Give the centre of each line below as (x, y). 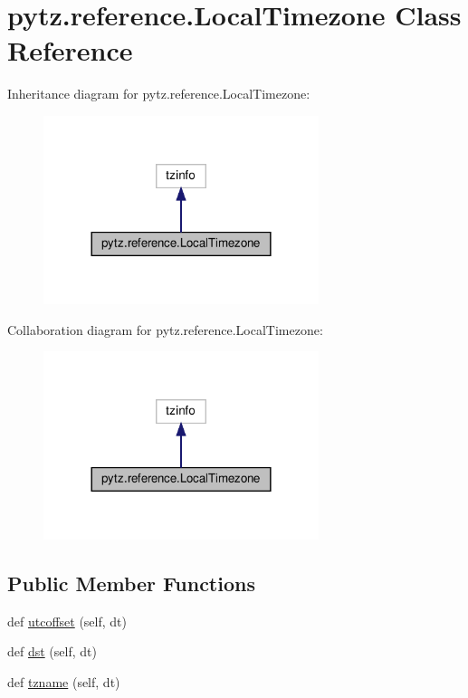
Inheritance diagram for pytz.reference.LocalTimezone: (159, 94)
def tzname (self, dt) (64, 682)
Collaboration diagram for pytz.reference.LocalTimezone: (165, 329)
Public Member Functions (131, 583)
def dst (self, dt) (52, 651)
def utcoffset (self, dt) (67, 621)
